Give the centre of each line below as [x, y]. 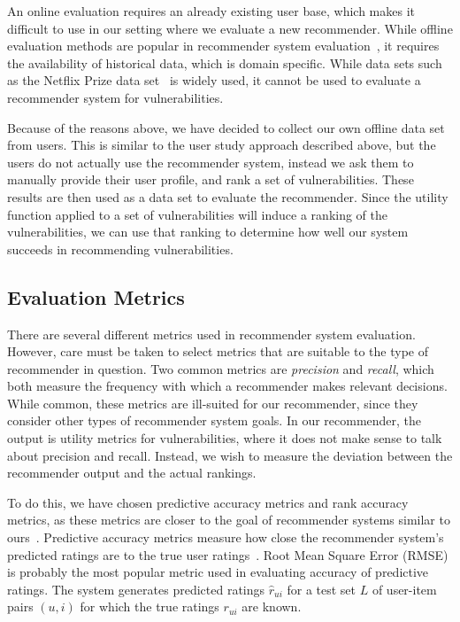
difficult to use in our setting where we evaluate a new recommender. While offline [230, 28]
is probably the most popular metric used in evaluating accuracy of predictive [218, 572]
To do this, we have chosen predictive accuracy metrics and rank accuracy [208, 502]
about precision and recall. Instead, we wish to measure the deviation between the [230, 455]
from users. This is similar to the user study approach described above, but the [222, 145]
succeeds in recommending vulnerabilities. [120, 249]
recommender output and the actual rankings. [132, 473]
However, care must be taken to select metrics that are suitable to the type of [218, 351]
